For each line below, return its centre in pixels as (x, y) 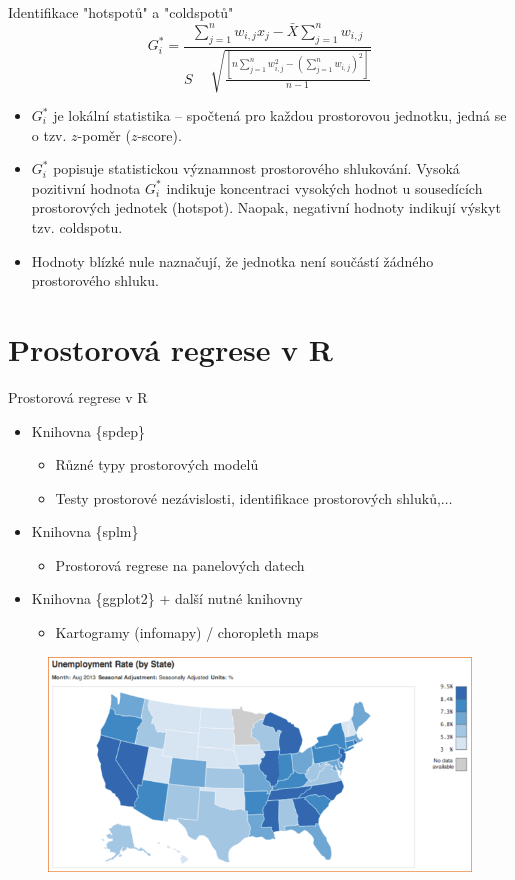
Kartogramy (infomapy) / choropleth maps (187, 632)
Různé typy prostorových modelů (157, 464)
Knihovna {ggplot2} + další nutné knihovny (167, 598)
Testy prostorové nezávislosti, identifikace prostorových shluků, (248, 497)
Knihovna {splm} (85, 531)
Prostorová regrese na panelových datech (180, 564)
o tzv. (49, 134)
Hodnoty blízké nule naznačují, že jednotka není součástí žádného (232, 260)
